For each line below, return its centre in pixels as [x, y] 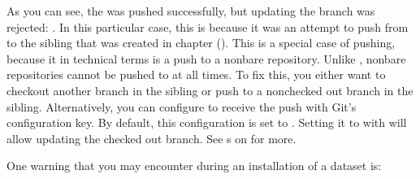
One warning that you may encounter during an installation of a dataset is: [194, 166]
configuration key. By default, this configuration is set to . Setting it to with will [207, 122]
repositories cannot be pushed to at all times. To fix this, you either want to [196, 74]
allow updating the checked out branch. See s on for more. [152, 138]
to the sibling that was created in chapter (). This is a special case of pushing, [201, 43]
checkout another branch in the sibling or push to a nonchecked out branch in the [210, 90]
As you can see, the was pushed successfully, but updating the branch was [191, 11]
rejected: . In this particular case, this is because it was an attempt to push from [208, 26]
